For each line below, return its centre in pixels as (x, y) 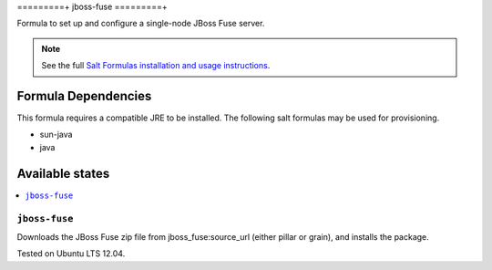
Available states (63, 173)
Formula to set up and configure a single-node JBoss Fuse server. (141, 24)
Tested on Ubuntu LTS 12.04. (71, 254)
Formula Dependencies (84, 96)
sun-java (56, 135)
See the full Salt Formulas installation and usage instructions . (156, 66)
